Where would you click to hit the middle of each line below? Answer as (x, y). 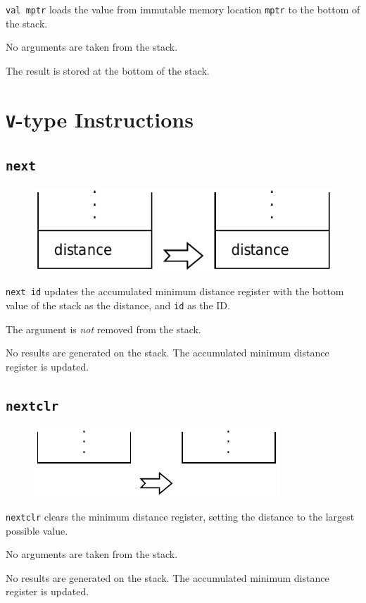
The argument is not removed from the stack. (103, 329)
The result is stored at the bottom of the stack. (108, 70)
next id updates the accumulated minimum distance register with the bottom (175, 291)
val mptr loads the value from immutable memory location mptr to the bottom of (183, 9)
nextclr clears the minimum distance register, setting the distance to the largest (180, 516)
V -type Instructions (100, 119)
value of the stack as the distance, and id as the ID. (118, 305)
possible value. (37, 530)
